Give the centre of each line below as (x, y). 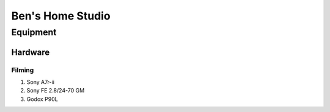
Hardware (31, 52)
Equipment (34, 32)
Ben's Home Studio (61, 16)
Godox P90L (42, 99)
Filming (23, 70)
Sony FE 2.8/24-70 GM (56, 91)
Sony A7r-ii (41, 82)
